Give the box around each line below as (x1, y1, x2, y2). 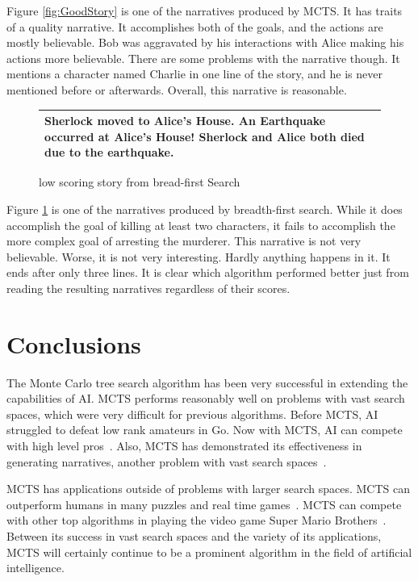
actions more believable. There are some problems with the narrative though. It (6, 49, 400, 66)
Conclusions (6, 327, 141, 360)
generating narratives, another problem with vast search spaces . (6, 453, 327, 470)
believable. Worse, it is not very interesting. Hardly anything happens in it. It (6, 248, 391, 265)
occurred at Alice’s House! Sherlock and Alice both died (44, 127, 365, 144)
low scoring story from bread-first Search (39, 173, 240, 190)
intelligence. (6, 559, 65, 576)
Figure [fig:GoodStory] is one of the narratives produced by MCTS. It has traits (6, 2, 403, 19)
